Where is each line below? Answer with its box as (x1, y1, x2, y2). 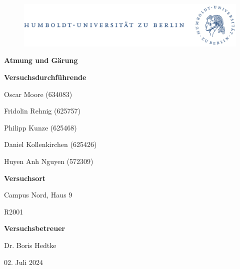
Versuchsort (4, 172, 46, 183)
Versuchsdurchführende (4, 72, 86, 82)
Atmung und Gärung (4, 55, 78, 65)
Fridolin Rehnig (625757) (4, 105, 80, 116)
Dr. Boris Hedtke (4, 240, 56, 250)
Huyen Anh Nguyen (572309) (4, 156, 93, 166)
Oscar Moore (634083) (4, 88, 72, 99)
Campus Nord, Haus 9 (4, 189, 72, 200)
